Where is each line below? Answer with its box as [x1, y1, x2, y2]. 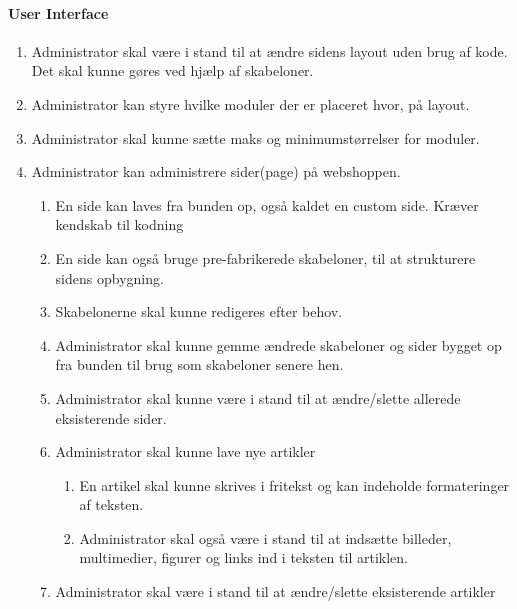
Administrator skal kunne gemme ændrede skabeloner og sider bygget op [55, 334, 502, 355]
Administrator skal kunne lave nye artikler [55, 441, 316, 462]
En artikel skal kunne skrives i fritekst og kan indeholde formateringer [79, 474, 510, 495]
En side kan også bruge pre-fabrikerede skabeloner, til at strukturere [55, 247, 476, 268]
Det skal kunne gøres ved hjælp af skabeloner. [31, 60, 314, 81]
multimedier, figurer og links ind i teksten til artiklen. [79, 547, 408, 568]
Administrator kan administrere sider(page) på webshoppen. [31, 161, 401, 182]
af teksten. [79, 494, 144, 515]
